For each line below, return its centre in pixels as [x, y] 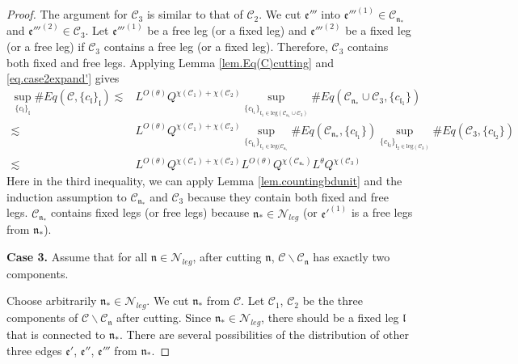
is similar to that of [195, 14]
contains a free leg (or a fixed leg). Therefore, [216, 47]
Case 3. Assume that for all [77, 257]
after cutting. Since [164, 317]
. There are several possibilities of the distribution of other [264, 334]
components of [42, 317]
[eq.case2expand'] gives [63, 78]
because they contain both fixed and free [288, 196]
